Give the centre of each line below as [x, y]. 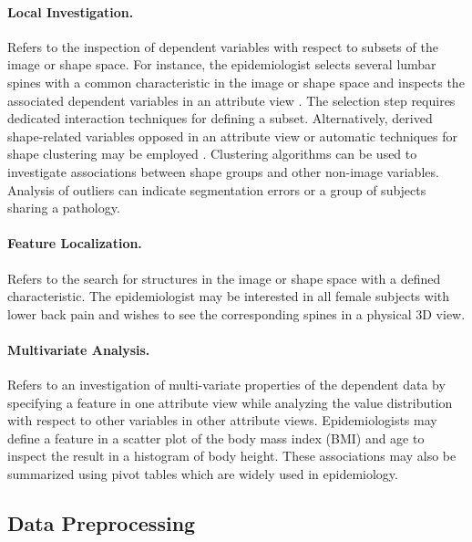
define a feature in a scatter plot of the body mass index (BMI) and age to [216, 438]
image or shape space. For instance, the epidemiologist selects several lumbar [222, 64]
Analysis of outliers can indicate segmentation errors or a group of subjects [217, 189]
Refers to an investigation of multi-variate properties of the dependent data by [226, 385]
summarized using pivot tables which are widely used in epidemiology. [203, 474]
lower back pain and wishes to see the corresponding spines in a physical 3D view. [236, 313]
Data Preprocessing [102, 523]
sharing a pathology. [64, 208]
